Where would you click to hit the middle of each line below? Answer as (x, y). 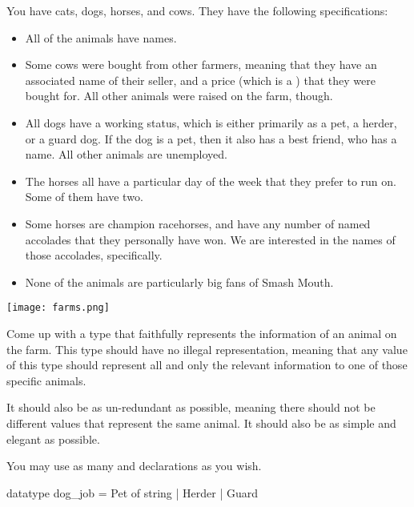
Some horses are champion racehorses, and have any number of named (198, 223)
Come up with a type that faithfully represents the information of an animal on (202, 333)
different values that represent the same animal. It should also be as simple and (201, 423)
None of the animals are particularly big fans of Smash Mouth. (179, 282)
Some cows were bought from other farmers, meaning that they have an (201, 64)
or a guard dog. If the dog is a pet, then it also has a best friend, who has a (211, 138)
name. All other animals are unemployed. (126, 154)
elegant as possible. (53, 439)
